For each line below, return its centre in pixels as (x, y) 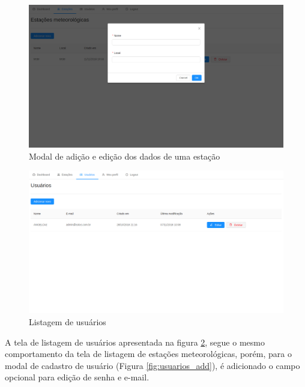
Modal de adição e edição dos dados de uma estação (125, 156)
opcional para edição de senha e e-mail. (77, 377)
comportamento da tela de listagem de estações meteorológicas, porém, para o (148, 354)
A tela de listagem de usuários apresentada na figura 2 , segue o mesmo (135, 342)
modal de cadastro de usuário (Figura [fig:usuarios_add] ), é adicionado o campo (152, 365)
